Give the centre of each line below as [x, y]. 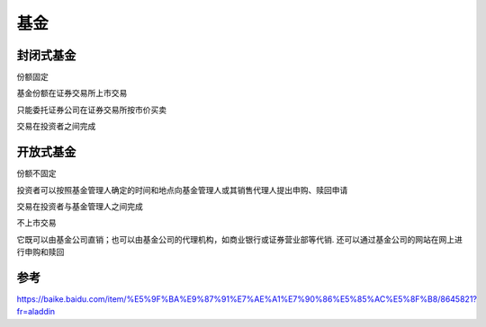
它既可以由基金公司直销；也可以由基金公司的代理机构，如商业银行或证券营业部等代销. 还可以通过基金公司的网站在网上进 [239, 239]
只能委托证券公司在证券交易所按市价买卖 [91, 110]
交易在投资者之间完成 [56, 127]
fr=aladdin [36, 312]
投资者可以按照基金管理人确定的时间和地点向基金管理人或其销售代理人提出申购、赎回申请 [182, 190]
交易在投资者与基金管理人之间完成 [80, 206]
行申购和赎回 [40, 252]
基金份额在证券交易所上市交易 [72, 93]
